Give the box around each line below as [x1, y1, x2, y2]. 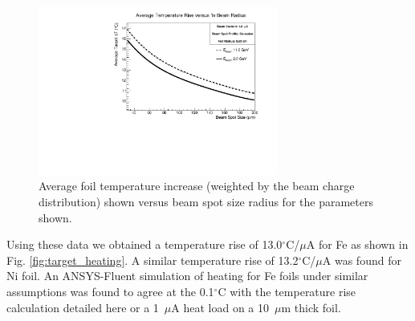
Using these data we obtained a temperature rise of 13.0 [6, 236, 283, 253]
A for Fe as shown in [306, 236, 409, 253]
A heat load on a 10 [171, 299, 270, 315]
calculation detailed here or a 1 [6, 299, 159, 315]
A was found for [322, 251, 401, 268]
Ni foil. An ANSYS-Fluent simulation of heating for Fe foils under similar [6, 267, 368, 284]
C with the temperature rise [218, 282, 356, 299]
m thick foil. [281, 299, 341, 315]
